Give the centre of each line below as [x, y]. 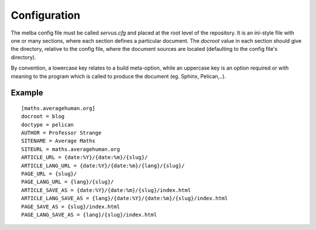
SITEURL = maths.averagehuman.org [71, 149]
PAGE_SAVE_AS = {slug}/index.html [71, 207]
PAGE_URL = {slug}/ [49, 174]
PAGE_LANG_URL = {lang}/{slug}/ [68, 182]
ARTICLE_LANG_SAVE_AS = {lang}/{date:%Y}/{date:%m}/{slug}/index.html [125, 198]
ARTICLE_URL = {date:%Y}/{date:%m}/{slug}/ [85, 157]
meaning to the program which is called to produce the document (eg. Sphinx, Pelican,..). [118, 76]
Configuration [46, 15]
